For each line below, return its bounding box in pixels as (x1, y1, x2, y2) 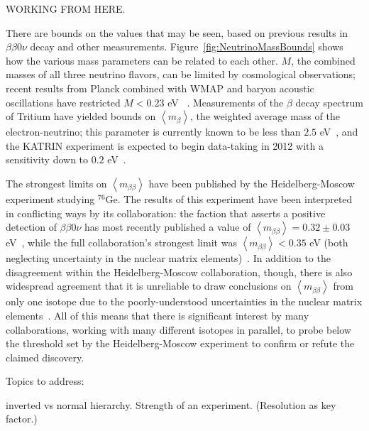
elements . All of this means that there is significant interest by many (6, 307, 309, 322)
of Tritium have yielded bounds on (6, 109, 156, 124)
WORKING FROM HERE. (6, 1, 126, 16)
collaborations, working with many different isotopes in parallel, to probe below (6, 322, 351, 337)
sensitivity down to (6, 152, 89, 167)
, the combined (291, 53, 356, 67)
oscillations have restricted (6, 94, 121, 109)
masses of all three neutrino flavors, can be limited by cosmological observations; (6, 67, 356, 82)
